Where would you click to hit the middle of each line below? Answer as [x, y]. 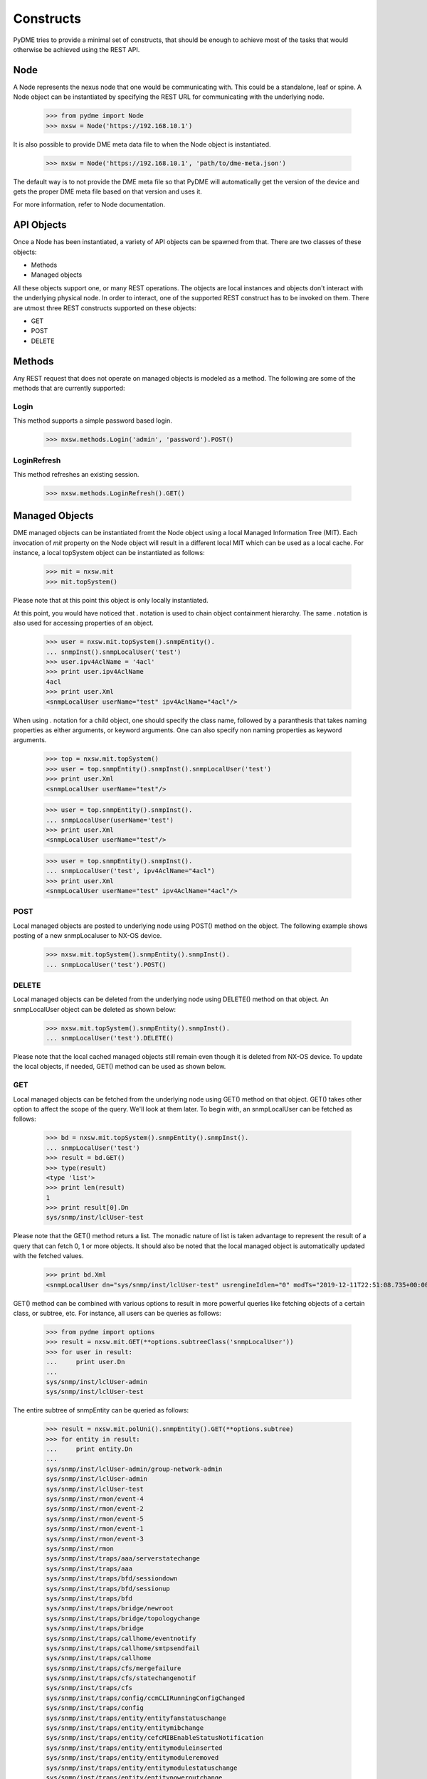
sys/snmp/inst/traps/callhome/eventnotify [121, 1638]
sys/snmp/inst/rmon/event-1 [95, 1529]
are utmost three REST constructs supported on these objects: [105, 308]
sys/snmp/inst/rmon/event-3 [95, 1538]
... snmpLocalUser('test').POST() [106, 965]
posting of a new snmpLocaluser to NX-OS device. [88, 936]
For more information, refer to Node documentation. [89, 205]
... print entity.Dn [89, 1449]
